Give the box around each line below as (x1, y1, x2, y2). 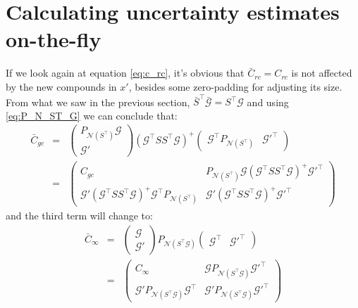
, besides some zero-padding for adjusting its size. (128, 79, 342, 94)
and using (247, 94, 289, 109)
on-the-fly (6, 25, 101, 53)
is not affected (291, 65, 352, 80)
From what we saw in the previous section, (6, 94, 190, 109)
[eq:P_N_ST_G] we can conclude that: (6, 108, 178, 122)
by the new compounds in (6, 79, 117, 94)
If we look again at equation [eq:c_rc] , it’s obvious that (6, 65, 245, 80)
